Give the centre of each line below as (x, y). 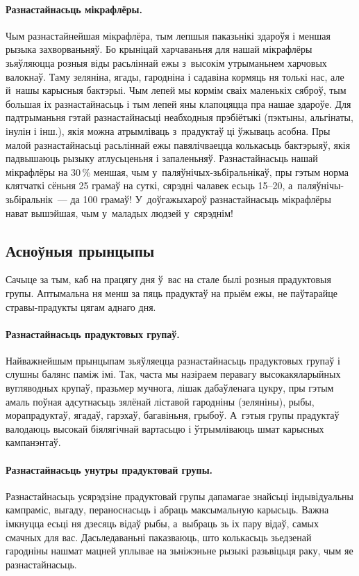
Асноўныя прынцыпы (80, 250)
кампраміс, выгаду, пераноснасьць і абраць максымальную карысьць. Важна (167, 510)
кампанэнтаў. (33, 442)
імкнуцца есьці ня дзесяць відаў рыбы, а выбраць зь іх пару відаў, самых (162, 523)
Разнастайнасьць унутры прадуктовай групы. (109, 469)
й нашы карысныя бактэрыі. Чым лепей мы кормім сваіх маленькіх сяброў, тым (176, 90)
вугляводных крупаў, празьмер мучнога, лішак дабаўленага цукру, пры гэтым (170, 388)
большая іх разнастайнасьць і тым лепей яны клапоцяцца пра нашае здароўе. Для (178, 103)
